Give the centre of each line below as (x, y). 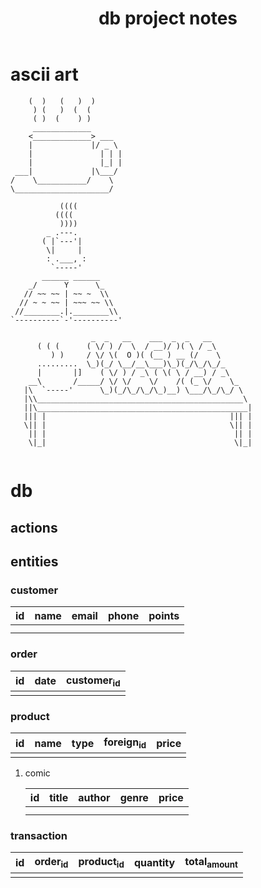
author (94, 798)
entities (34, 561)
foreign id (125, 743)
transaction (39, 836)
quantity (154, 863)
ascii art (44, 74)
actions (34, 527)
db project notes (168, 18)
